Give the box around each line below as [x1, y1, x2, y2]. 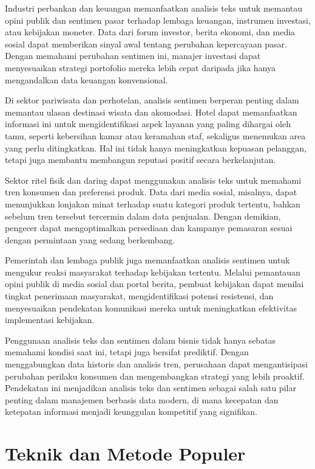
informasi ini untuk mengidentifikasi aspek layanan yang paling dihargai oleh [5, 117, 291, 130]
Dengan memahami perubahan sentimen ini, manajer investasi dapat [5, 49, 261, 62]
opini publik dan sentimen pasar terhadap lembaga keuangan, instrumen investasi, [5, 13, 311, 26]
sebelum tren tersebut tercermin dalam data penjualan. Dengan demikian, [5, 209, 281, 222]
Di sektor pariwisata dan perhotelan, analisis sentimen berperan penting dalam [5, 94, 299, 106]
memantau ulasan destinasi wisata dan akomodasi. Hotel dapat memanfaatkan [5, 105, 297, 118]
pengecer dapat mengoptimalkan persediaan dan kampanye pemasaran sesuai [5, 221, 293, 234]
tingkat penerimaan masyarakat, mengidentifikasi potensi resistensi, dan [5, 290, 274, 302]
